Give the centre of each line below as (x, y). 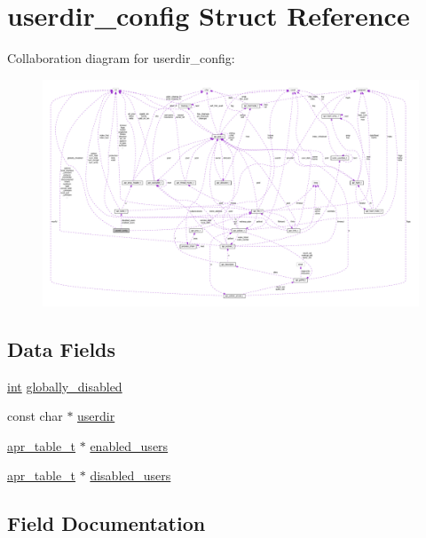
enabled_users (129, 445)
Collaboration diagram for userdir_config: (121, 58)
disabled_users (130, 475)
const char (35, 416)
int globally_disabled (65, 386)
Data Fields (62, 348)
